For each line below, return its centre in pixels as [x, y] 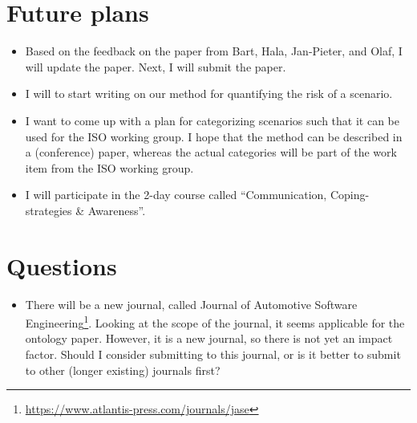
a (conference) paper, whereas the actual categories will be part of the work [211, 152]
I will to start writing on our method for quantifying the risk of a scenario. [209, 94]
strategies [49, 210]
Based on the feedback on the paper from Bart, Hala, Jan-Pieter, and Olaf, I [214, 51]
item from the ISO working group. [109, 167]
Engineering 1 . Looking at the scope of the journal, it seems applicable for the [215, 321]
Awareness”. [117, 210]
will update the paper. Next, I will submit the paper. [156, 66]
